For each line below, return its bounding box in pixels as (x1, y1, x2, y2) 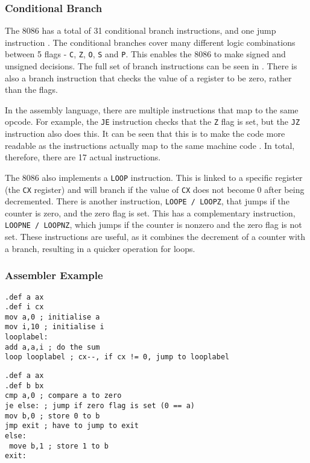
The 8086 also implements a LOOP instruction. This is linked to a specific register (5, 171, 303, 183)
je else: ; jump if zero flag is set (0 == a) (5, 402, 195, 411)
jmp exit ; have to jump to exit (5, 421, 139, 430)
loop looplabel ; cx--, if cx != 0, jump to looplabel (5, 353, 230, 362)
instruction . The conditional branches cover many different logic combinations (5, 36, 296, 48)
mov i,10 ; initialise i (5, 323, 104, 332)
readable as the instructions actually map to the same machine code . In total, (5, 139, 295, 151)
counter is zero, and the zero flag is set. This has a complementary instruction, (5, 206, 296, 219)
